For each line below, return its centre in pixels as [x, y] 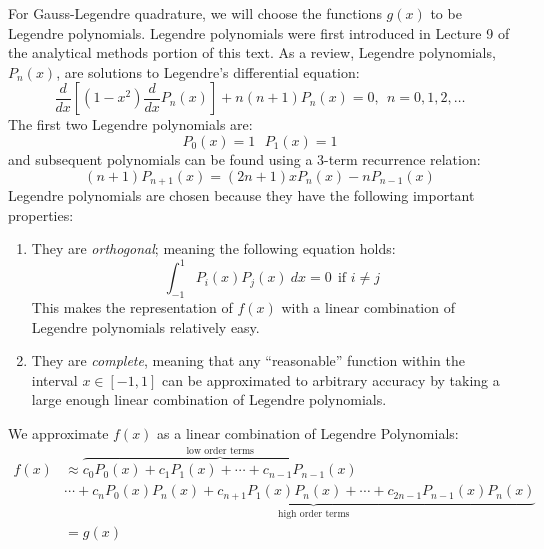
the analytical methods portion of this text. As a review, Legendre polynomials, [252, 52]
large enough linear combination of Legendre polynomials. [209, 399]
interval [54, 379]
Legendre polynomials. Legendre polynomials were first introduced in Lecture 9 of [259, 32]
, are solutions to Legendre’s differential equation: [208, 71]
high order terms [314, 514]
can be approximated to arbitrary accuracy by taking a [330, 379]
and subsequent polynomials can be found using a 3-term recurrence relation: [244, 158]
